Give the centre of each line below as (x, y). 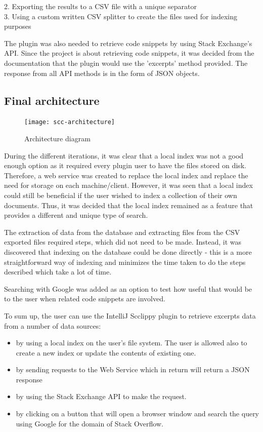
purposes (18, 26)
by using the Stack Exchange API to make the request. (101, 396)
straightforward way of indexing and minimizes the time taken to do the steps (125, 262)
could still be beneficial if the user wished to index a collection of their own (121, 195)
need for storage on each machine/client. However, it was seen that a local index (128, 185)
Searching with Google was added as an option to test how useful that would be (128, 288)
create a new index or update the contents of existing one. (106, 352)
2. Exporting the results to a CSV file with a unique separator (100, 6)
